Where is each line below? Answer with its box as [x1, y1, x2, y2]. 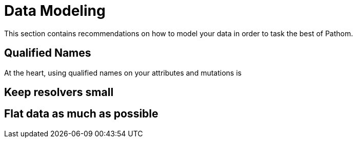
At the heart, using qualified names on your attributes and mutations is [4, 68, 242, 77]
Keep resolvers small [4, 86, 114, 99]
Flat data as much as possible [4, 107, 158, 121]
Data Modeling [4, 2, 106, 19]
